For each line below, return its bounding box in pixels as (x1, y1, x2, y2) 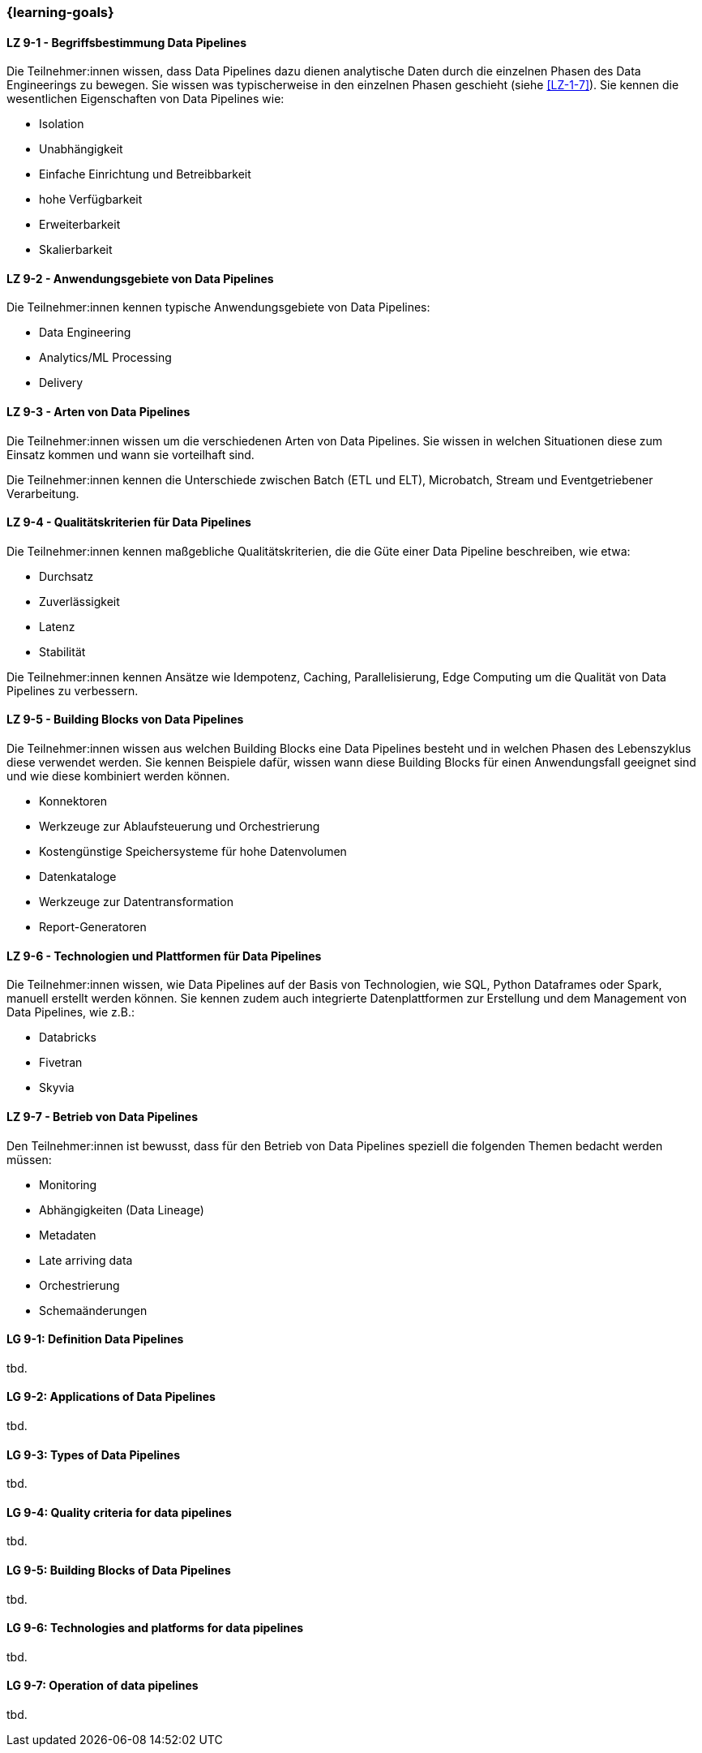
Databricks (39, 1030, 96, 1045)
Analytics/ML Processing (39, 350, 172, 365)
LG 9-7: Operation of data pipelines (6, 1678, 199, 1693)
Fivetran (39, 1055, 83, 1070)
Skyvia (39, 1081, 75, 1095)
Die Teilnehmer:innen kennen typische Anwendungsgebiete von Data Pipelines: (6, 300, 430, 315)
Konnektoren (39, 794, 107, 809)
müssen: (6, 1152, 52, 1167)
